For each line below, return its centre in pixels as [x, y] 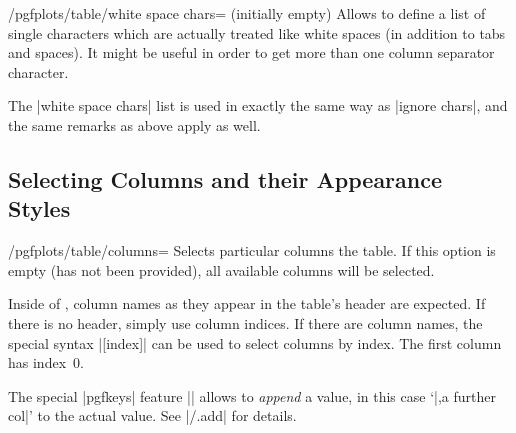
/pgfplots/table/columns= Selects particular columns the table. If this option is [252, 250]
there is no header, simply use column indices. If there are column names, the [245, 322]
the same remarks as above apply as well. [134, 124]
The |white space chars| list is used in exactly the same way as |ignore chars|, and [258, 105]
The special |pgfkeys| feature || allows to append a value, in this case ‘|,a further [252, 395]
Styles [39, 208]
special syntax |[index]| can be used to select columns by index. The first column [255, 342]
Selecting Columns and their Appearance [225, 178]
